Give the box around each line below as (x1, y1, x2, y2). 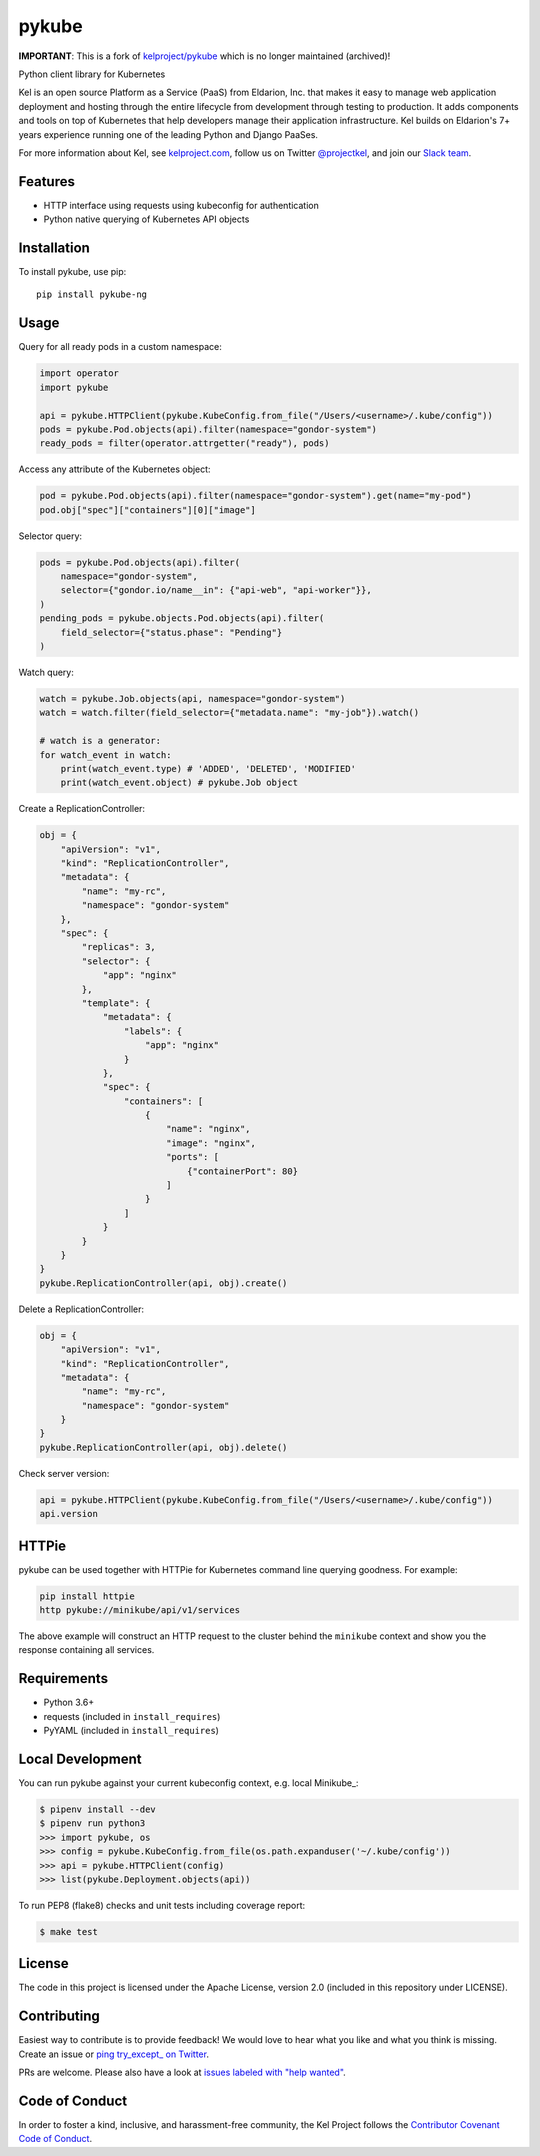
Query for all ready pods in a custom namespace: (18, 341, 222, 353)
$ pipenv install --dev (39, 1804, 157, 1815)
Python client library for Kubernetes (18, 68, 166, 80)
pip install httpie (39, 1590, 135, 1602)
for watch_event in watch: (39, 749, 172, 760)
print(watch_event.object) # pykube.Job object (60, 777, 299, 789)
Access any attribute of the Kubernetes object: (18, 463, 211, 475)
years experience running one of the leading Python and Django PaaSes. (18, 128, 319, 140)
